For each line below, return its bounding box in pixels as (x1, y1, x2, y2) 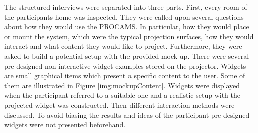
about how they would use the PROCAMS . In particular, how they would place (4, 21, 249, 32)
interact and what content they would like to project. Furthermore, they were (4, 41, 242, 51)
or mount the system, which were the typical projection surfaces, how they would (4, 31, 254, 41)
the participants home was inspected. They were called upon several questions (4, 11, 244, 22)
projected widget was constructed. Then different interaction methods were (4, 99, 235, 110)
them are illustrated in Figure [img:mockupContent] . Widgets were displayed (4, 80, 240, 90)
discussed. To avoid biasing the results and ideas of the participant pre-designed (4, 109, 250, 120)
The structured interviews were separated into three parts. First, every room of (4, 2, 247, 12)
